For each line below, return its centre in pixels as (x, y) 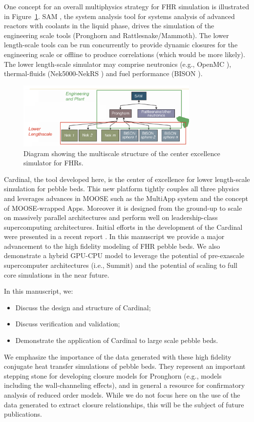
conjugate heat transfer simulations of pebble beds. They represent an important (125, 366)
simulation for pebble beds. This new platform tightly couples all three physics (122, 189)
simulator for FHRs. (53, 163)
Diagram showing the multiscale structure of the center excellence (122, 153)
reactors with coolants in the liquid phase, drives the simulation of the (109, 26)
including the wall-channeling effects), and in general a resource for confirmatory (125, 385)
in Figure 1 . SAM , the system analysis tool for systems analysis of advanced (119, 16)
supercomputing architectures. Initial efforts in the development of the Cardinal (123, 227)
